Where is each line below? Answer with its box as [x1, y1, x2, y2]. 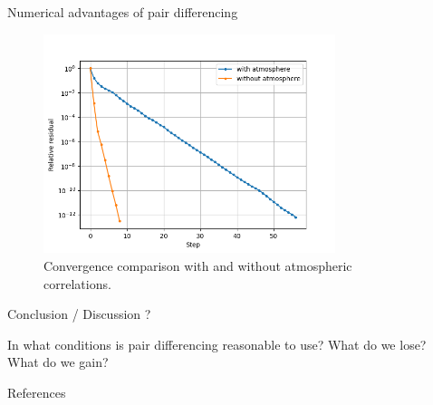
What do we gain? [7, 352, 109, 371]
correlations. [43, 274, 111, 293]
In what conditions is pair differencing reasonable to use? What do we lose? [7, 334, 427, 353]
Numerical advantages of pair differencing [7, 3, 238, 21]
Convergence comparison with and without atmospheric [43, 256, 352, 275]
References [7, 382, 66, 401]
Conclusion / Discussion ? [7, 304, 151, 323]
